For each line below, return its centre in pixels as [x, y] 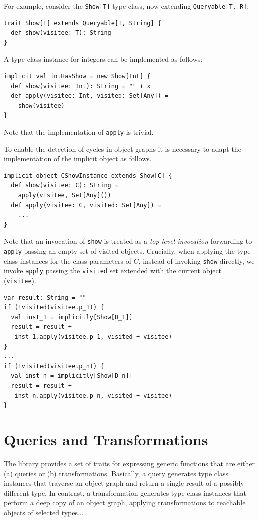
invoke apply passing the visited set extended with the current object [113, 271]
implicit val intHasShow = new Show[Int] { [77, 77]
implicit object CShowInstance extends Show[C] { [88, 176]
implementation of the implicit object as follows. [78, 159]
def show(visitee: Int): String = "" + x [81, 86]
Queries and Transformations [106, 439]
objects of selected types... [44, 512]
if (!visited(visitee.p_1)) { [54, 308]
